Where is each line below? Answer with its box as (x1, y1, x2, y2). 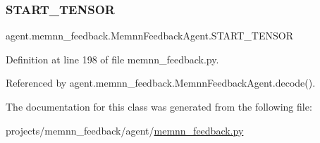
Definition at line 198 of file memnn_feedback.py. (6, 51, 219, 66)
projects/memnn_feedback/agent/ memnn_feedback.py (6, 123, 244, 137)
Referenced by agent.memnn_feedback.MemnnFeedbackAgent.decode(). (6, 75, 316, 90)
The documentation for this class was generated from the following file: (6, 99, 312, 113)
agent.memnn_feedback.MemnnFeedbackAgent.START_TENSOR (6, 28, 293, 43)
